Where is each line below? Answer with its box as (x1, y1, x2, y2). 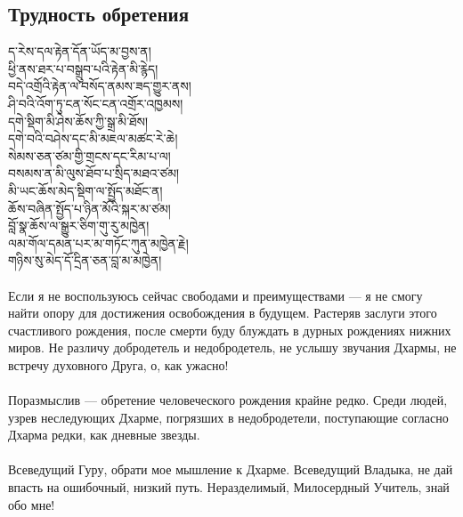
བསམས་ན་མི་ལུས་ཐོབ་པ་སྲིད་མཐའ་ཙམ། (8, 164, 180, 182)
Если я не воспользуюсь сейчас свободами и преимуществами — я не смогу (8, 286, 423, 304)
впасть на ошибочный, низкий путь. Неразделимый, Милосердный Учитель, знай (8, 478, 450, 497)
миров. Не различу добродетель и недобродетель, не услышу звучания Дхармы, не (8, 338, 457, 357)
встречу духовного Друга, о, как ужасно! (8, 355, 229, 374)
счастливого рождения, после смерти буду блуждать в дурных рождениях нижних (8, 320, 451, 339)
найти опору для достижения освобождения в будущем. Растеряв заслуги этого (8, 303, 437, 322)
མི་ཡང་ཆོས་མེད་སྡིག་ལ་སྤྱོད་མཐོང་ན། (8, 181, 163, 199)
